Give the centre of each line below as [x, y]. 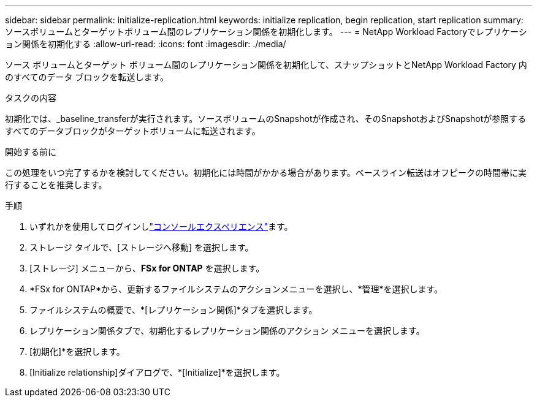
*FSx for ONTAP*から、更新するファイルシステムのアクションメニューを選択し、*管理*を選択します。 [236, 289]
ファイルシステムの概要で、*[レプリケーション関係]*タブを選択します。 [173, 310]
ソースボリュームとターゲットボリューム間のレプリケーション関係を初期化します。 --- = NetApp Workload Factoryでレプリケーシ [266, 32]
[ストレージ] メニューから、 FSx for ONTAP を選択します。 [147, 268]
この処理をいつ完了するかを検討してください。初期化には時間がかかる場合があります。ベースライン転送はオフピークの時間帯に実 [266, 173]
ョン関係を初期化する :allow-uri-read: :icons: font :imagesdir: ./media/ [146, 44]
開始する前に [31, 152]
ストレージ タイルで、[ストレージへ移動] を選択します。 [142, 247]
